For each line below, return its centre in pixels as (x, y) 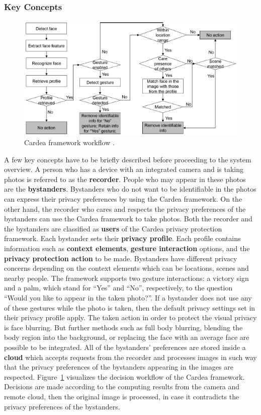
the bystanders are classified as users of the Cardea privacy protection (113, 228)
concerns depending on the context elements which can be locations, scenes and (126, 268)
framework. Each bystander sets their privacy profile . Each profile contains (122, 238)
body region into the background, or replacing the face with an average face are (127, 337)
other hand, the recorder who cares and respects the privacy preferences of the (125, 209)
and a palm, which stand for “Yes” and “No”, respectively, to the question (118, 288)
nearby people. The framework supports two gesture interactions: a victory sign (126, 278)
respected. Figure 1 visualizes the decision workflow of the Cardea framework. (124, 376)
